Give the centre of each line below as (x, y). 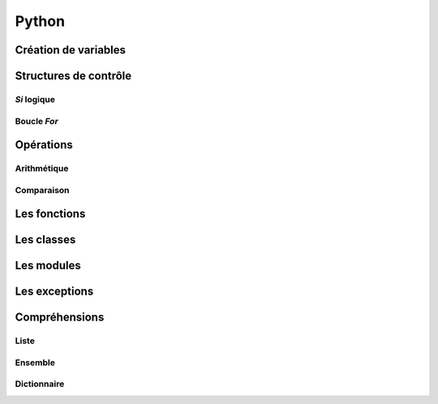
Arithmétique (42, 169)
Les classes (45, 240)
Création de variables (70, 50)
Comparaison (42, 190)
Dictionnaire (40, 384)
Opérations (44, 145)
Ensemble (35, 363)
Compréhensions (60, 318)
